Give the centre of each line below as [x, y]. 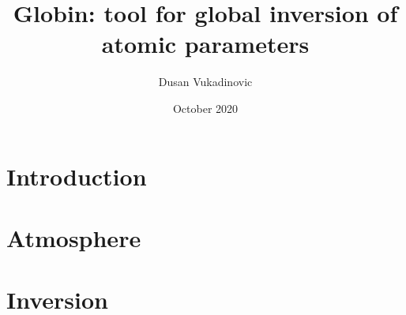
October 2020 [205, 108]
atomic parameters [205, 44]
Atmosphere [74, 237]
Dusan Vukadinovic [205, 82]
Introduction [77, 176]
